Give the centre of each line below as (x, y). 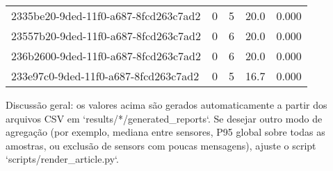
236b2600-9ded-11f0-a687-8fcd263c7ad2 (106, 56)
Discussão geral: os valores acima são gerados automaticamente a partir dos (166, 105)
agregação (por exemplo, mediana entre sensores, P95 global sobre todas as (165, 132)
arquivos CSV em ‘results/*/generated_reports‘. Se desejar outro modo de (164, 118)
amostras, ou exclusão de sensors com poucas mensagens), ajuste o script (161, 145)
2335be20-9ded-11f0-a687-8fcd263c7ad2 (106, 16)
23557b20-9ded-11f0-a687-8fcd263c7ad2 (106, 36)
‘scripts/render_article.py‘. (62, 159)
